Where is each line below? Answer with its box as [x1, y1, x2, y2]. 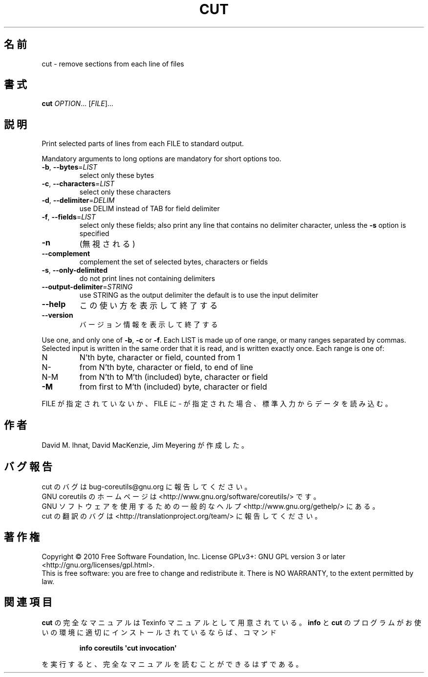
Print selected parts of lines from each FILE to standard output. [42, 139, 244, 148]
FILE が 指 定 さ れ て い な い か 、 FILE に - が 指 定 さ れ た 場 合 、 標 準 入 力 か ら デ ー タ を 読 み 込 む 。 [42, 399, 392, 408]
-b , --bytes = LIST [42, 163, 98, 172]
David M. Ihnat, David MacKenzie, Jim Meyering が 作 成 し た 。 [42, 441, 248, 450]
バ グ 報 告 [4, 460, 52, 473]
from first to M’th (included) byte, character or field [79, 382, 267, 392]
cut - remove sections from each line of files [42, 59, 184, 68]
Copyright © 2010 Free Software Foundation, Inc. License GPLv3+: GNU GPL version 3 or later [42, 552, 345, 561]
